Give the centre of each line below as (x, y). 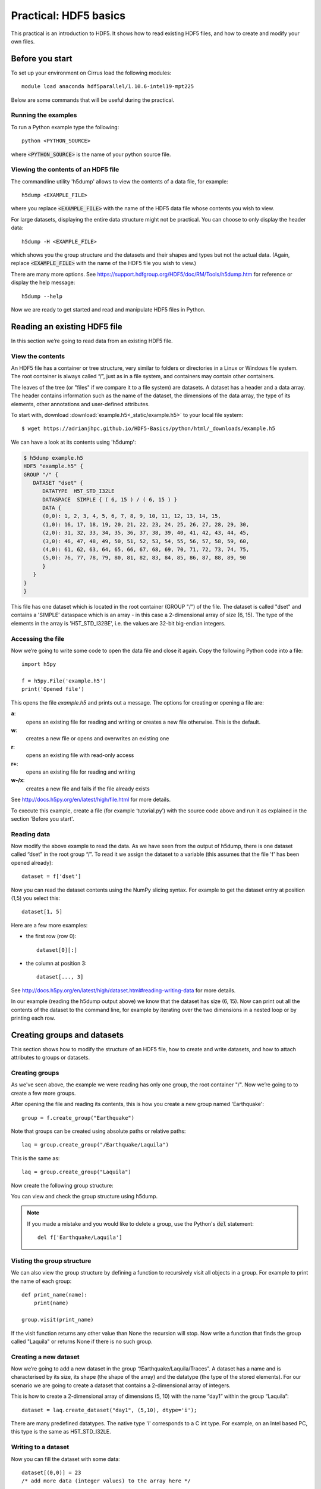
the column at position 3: (56, 963)
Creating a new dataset (45, 1357)
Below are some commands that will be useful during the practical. (93, 100)
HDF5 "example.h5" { (53, 466)
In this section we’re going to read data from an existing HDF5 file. (92, 341)
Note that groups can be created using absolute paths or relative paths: (98, 1131)
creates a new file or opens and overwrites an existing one (97, 739)
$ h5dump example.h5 (53, 458)
